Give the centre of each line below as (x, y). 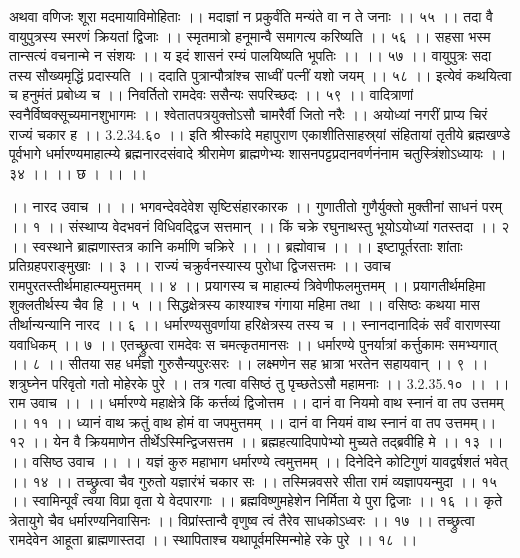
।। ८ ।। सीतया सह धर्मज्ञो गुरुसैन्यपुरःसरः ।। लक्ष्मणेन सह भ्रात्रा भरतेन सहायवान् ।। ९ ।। (249, 363)
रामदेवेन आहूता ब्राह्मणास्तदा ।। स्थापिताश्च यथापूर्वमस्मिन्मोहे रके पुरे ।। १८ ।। (213, 539)
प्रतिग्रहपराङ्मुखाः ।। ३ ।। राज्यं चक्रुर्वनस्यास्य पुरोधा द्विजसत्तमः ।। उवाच (200, 265)
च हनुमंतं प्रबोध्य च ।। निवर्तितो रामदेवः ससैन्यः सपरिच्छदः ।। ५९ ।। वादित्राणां (211, 94)
